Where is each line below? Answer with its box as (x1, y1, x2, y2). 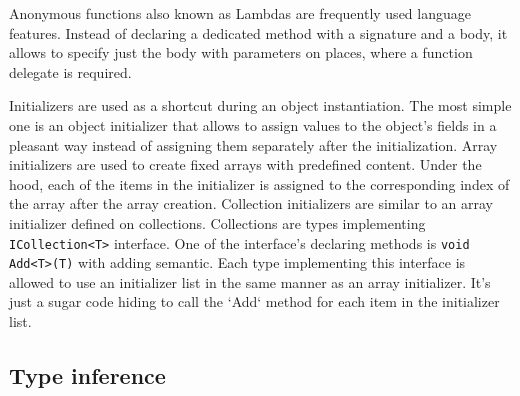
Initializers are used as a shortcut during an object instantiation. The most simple (9, 95, 512, 116)
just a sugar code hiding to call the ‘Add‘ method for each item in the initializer (9, 291, 500, 312)
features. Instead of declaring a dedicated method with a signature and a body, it (9, 22, 508, 43)
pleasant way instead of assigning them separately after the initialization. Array (9, 134, 498, 155)
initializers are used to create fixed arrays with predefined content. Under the (9, 154, 482, 175)
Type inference (9, 360, 166, 391)
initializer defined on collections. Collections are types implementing (9, 212, 426, 233)
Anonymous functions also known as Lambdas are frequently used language (9, 3, 471, 23)
